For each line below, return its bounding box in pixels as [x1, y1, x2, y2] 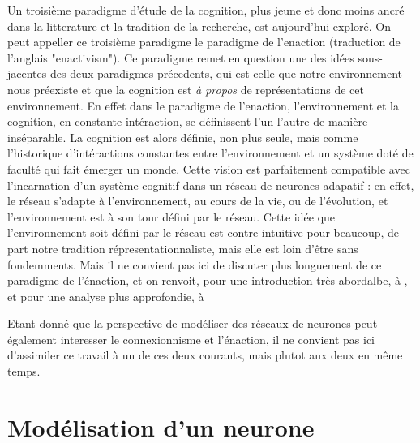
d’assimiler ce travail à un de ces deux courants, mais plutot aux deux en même [7, 346, 403, 363]
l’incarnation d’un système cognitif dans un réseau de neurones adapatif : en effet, [7, 176, 414, 193]
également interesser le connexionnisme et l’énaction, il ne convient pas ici [7, 330, 375, 347]
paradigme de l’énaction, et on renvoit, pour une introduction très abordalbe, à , [7, 272, 408, 289]
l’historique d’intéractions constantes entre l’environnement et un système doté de [7, 144, 414, 161]
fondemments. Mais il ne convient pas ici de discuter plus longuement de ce [7, 256, 382, 273]
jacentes [7, 65, 47, 82]
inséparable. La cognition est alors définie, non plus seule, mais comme [7, 128, 358, 145]
